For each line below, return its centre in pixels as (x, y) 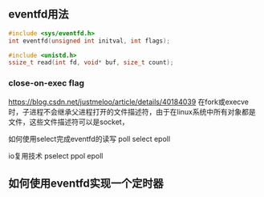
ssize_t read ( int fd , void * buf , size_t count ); (91, 62)
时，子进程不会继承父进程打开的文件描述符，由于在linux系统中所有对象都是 (132, 111)
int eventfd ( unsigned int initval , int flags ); (89, 41)
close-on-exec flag (47, 83)
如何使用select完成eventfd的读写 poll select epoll (89, 139)
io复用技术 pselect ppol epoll (56, 155)
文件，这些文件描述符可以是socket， (69, 122)
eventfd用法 (39, 14)
